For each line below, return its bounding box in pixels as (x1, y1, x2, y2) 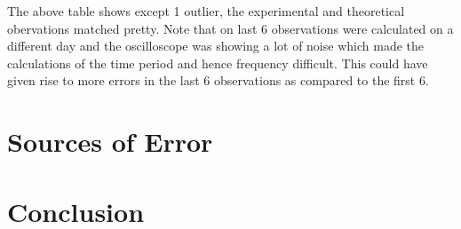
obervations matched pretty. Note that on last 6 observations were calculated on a (7, 19, 454, 37)
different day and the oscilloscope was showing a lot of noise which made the (7, 36, 424, 55)
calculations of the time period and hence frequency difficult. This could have (7, 53, 428, 72)
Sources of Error (7, 123, 213, 160)
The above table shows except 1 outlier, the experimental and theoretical (7, 2, 405, 20)
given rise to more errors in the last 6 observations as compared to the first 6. (7, 71, 429, 90)
